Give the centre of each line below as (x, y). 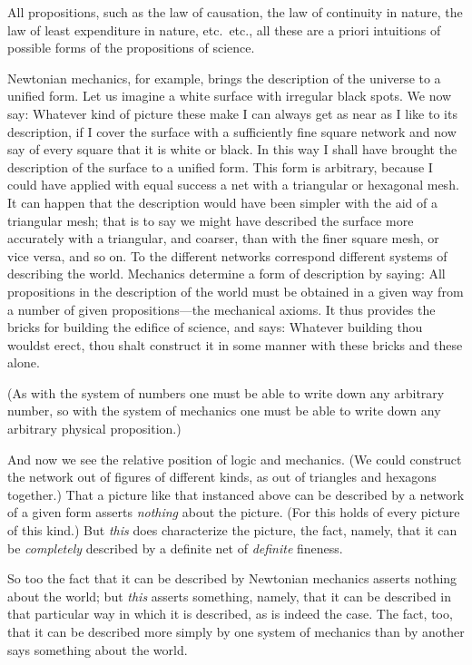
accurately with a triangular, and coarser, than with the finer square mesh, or (223, 238)
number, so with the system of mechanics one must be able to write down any (224, 411)
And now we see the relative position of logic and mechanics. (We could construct (235, 459)
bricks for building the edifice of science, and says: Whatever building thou (215, 327)
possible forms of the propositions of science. (131, 48)
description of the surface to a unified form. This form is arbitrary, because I (220, 166)
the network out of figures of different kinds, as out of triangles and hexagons (222, 477)
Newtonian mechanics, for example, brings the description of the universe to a (224, 78)
